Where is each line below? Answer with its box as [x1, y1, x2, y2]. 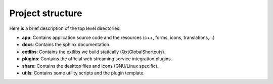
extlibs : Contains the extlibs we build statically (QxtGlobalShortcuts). [22, 49, 166, 55]
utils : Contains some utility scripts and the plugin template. [22, 70, 145, 76]
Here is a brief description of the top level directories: [9, 25, 121, 31]
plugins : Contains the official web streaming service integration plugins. [22, 56, 172, 62]
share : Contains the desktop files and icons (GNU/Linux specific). [22, 63, 159, 69]
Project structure [9, 8, 82, 19]
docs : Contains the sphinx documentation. [22, 41, 111, 48]
